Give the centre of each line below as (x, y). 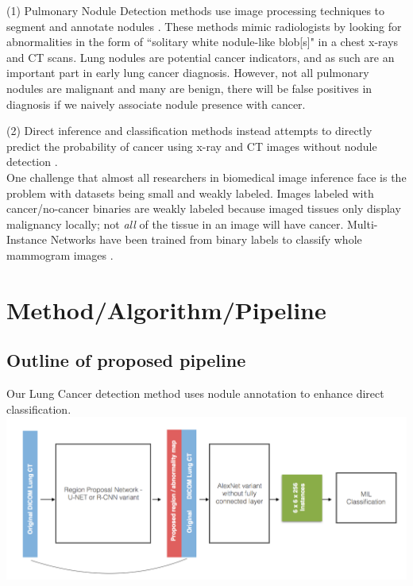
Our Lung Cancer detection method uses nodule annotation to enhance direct (195, 393)
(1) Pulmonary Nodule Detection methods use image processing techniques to (196, 10)
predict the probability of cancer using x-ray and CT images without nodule (192, 146)
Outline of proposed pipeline (126, 360)
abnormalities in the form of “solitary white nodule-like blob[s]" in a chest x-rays (203, 42)
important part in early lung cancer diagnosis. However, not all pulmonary (188, 73)
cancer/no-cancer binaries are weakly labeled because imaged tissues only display (204, 208)
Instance (27, 239)
